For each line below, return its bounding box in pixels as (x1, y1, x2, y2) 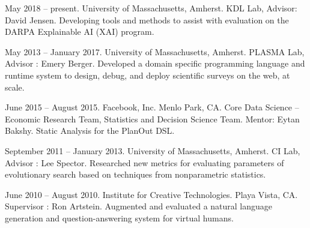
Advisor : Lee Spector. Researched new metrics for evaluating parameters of (5, 156, 284, 169)
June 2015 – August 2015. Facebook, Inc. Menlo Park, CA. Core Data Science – (5, 101, 299, 113)
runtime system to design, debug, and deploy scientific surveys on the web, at (5, 68, 290, 81)
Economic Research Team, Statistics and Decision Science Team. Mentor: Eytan (5, 112, 300, 125)
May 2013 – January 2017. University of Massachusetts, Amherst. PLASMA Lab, (5, 45, 305, 58)
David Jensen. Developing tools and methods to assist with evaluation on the (5, 13, 289, 26)
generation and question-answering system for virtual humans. (5, 211, 234, 224)
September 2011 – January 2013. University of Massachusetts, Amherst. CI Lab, (5, 144, 300, 157)
